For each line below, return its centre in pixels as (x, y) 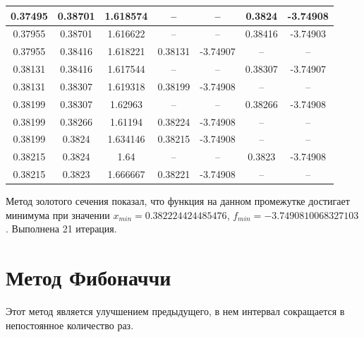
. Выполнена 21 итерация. (61, 229)
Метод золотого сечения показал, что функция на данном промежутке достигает (178, 201)
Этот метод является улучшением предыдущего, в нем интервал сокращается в (175, 311)
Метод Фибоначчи (89, 277)
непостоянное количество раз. (70, 325)
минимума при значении (58, 214)
